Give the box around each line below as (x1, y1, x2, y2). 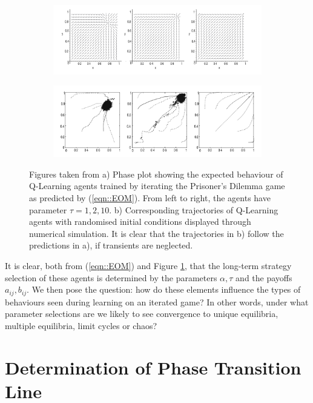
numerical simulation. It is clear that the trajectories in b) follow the (29, 227, 284, 239)
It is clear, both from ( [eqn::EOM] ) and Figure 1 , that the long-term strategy (5, 259, 292, 271)
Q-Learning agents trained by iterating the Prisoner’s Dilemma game (29, 179, 285, 192)
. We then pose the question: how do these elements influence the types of (27, 283, 301, 296)
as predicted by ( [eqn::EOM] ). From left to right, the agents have (29, 191, 271, 204)
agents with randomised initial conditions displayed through (29, 215, 251, 228)
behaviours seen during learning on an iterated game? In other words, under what (5, 295, 309, 308)
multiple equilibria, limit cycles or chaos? (5, 319, 157, 331)
